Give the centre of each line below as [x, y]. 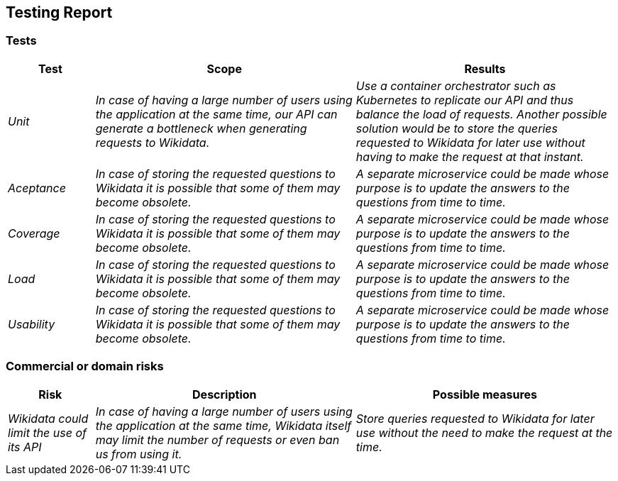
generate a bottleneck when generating [201, 128]
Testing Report [59, 12]
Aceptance [37, 188]
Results [485, 68]
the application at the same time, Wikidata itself [224, 425]
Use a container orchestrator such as [456, 85]
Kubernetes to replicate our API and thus [465, 100]
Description [225, 394]
